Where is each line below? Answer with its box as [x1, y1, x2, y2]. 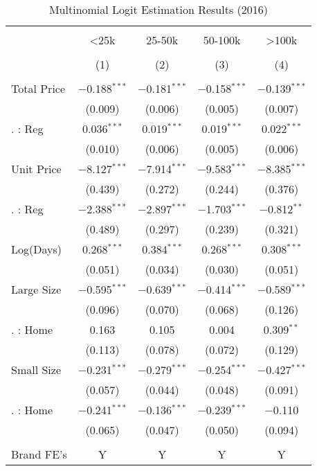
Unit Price [11, 161, 62, 177]
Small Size [11, 362, 62, 377]
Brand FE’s [11, 446, 67, 462]
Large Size [11, 281, 62, 297]
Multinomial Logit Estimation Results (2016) [48, 1, 269, 17]
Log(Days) [11, 241, 62, 257]
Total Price [11, 80, 66, 96]
